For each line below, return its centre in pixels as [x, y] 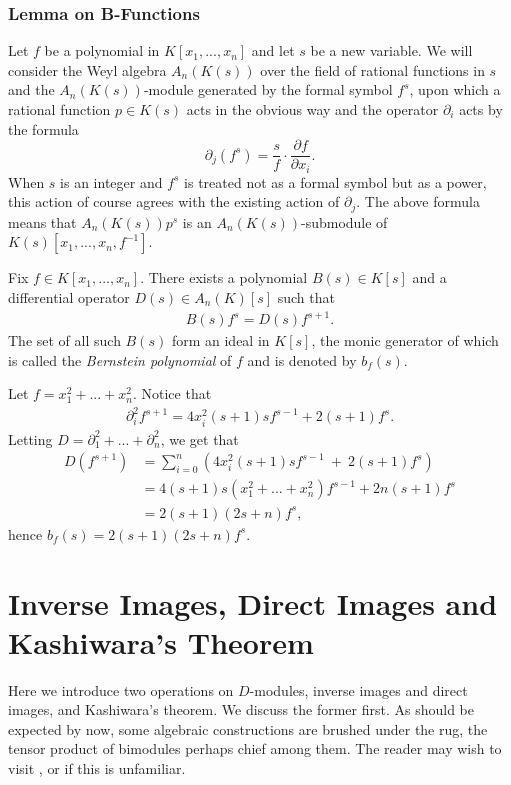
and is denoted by [302, 359]
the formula [43, 128]
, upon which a [455, 89]
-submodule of [344, 221]
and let [273, 50]
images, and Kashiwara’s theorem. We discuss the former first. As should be [241, 709]
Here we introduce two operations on [121, 689]
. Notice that [172, 393]
